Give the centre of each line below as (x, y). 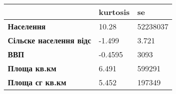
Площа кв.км (32, 68)
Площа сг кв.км (37, 82)
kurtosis (114, 12)
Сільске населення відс (49, 40)
